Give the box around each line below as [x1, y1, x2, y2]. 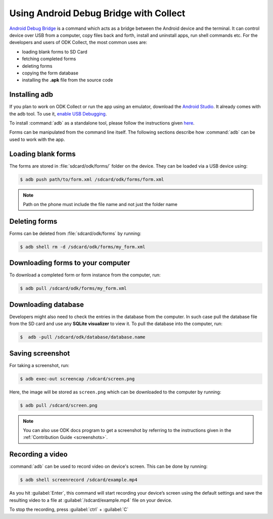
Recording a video [9, 450, 68, 459]
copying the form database [22, 70, 78, 76]
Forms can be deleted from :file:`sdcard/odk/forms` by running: [9, 230, 142, 236]
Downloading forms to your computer [9, 259, 130, 267]
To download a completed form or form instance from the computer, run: [9, 272, 161, 278]
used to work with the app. [9, 136, 65, 142]
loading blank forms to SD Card [22, 49, 88, 55]
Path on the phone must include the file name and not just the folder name [23, 202, 178, 208]
